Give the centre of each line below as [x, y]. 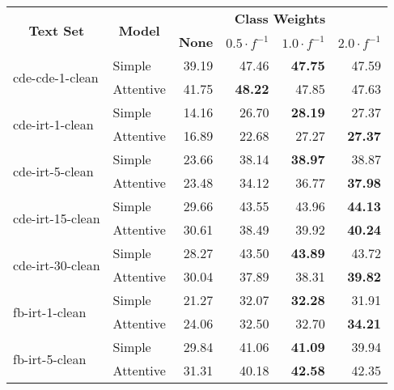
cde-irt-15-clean [57, 218]
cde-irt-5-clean [53, 171]
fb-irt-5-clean [50, 358]
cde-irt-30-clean [57, 265]
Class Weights [280, 18]
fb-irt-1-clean [50, 312]
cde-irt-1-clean [53, 124]
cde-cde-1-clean [56, 77]
